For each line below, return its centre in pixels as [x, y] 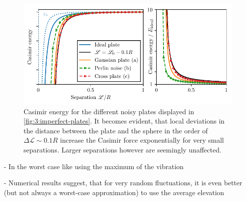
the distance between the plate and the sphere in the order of [116, 130]
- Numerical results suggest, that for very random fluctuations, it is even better [123, 183]
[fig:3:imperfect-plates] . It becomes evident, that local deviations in [124, 121]
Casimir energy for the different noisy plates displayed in [109, 111]
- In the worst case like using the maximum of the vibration [94, 166]
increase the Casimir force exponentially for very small [142, 140]
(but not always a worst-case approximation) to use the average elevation [114, 192]
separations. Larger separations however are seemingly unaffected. [123, 150]
